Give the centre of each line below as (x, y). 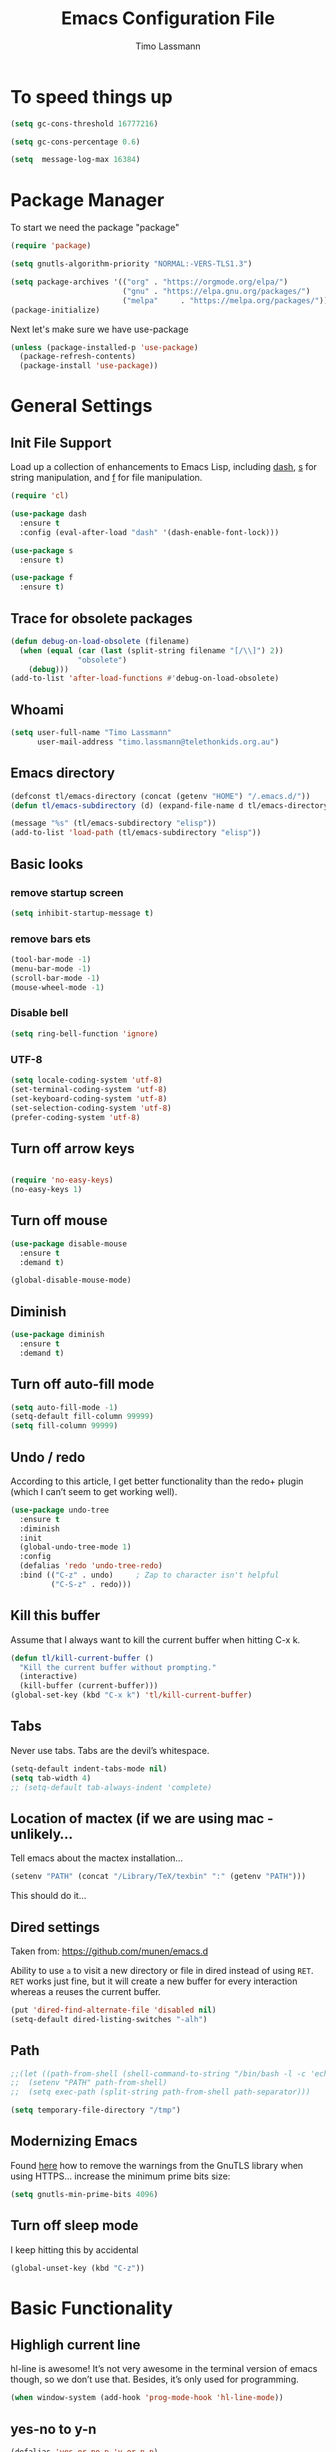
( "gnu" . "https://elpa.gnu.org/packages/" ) (216, 291)
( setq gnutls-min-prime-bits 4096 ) (84, 2194)
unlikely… (41, 1833)
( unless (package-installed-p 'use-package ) (104, 347)
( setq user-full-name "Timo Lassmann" (91, 733)
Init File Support (61, 442)
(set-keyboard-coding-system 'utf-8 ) (89, 1098)
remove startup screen (67, 892)
